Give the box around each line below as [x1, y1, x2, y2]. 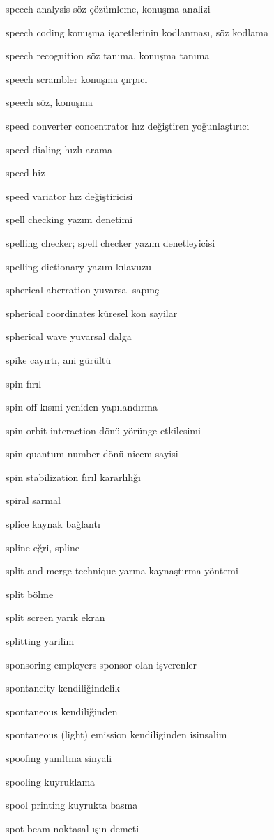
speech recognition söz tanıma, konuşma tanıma [6, 48, 210, 63]
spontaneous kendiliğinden [6, 703, 118, 718]
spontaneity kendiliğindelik [6, 680, 120, 695]
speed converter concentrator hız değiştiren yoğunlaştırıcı [6, 118, 250, 132]
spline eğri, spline [6, 540, 79, 554]
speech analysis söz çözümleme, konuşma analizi [6, 1, 211, 15]
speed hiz [6, 165, 45, 180]
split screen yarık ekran [6, 610, 105, 625]
